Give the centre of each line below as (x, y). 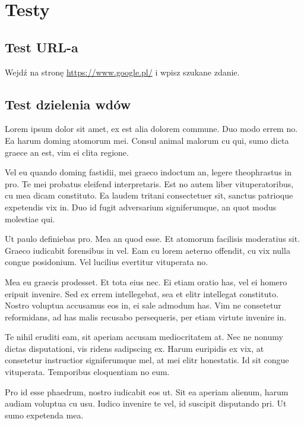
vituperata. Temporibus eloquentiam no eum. (87, 372)
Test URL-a (42, 47)
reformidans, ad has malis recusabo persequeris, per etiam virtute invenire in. (146, 317)
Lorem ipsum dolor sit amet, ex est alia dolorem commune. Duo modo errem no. (151, 129)
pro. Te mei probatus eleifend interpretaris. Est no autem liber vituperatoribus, (149, 183)
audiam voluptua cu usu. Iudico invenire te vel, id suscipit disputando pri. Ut (146, 403)
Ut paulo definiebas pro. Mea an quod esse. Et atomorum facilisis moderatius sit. (153, 239)
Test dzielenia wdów (68, 104)
